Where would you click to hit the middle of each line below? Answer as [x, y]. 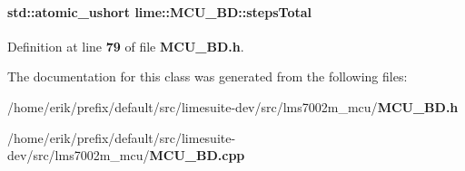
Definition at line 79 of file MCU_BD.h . [126, 46]
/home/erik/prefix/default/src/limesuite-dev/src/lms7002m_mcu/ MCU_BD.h [233, 106]
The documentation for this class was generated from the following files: [208, 76]
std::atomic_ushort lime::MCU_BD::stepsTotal [159, 11]
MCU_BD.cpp [197, 155]
